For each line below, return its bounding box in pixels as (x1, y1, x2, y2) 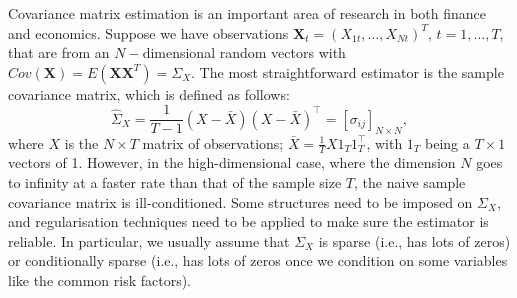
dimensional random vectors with (142, 42, 346, 63)
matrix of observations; (142, 132, 284, 153)
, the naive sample (354, 172, 466, 193)
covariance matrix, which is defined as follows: (8, 83, 290, 104)
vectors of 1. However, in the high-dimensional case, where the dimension (8, 152, 456, 173)
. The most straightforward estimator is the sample (191, 61, 504, 82)
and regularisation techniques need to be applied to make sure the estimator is (8, 211, 489, 232)
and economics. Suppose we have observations (8, 22, 289, 43)
